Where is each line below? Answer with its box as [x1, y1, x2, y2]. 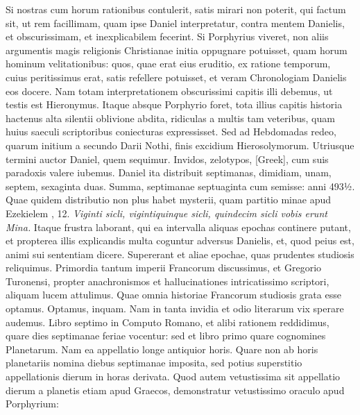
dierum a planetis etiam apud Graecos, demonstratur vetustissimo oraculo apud [6, 382, 345, 397]
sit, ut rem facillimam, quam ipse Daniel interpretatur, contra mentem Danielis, [6, 15, 345, 30]
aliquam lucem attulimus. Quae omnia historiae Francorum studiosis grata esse [6, 287, 341, 302]
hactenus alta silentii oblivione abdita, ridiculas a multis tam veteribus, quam [6, 110, 335, 125]
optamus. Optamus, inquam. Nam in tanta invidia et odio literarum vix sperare [6, 301, 344, 316]
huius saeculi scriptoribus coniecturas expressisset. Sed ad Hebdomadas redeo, [6, 124, 336, 139]
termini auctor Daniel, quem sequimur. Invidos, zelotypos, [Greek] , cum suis [6, 151, 329, 166]
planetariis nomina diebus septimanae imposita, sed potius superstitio [6, 355, 302, 370]
